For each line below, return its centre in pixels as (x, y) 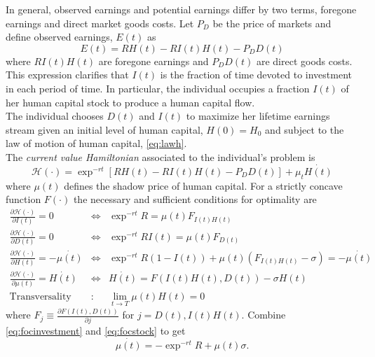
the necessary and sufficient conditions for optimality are (195, 199)
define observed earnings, (59, 37)
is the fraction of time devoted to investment (256, 75)
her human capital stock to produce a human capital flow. (130, 102)
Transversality (40, 296)
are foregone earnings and (154, 61)
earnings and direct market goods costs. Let (100, 23)
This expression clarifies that (67, 75)
